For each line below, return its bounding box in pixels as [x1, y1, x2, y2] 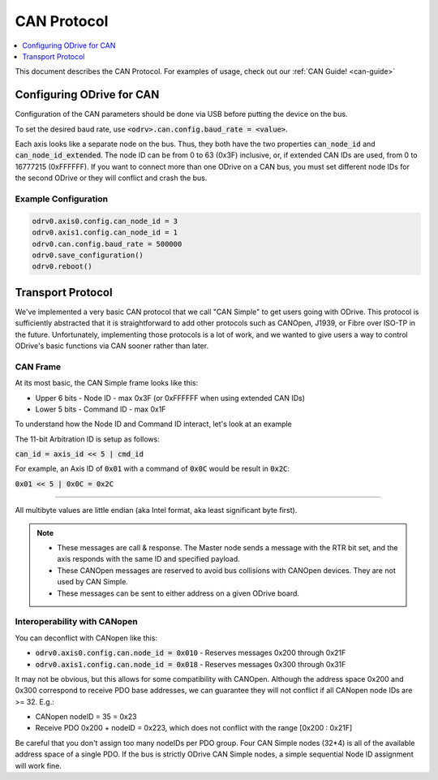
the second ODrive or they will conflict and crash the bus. [15, 173, 208, 183]
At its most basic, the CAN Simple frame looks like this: [15, 378, 199, 388]
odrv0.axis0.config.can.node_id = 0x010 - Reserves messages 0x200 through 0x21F [35, 648, 346, 657]
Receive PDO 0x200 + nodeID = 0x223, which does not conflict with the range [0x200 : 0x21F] [35, 723, 353, 733]
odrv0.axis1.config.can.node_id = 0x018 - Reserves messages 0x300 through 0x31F [35, 659, 346, 669]
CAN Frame [15, 361, 62, 373]
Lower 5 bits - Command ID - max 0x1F [35, 404, 166, 414]
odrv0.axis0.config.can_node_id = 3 [32, 216, 178, 226]
